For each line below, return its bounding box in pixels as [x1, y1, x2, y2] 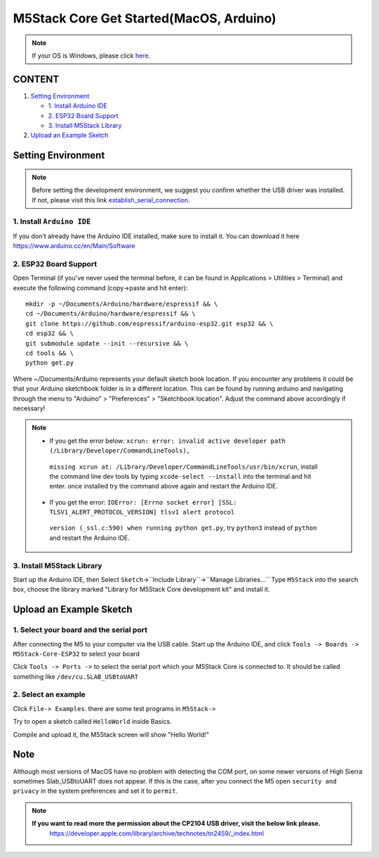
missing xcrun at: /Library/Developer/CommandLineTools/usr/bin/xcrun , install [49, 462, 319, 471]
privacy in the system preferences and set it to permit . [13, 787, 178, 795]
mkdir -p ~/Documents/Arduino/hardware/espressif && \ [25, 300, 218, 308]
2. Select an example [13, 689, 86, 699]
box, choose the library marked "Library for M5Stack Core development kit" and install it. [13, 585, 270, 594]
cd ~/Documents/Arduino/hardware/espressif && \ [25, 310, 196, 318]
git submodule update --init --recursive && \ [25, 339, 189, 347]
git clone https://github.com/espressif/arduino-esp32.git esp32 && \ [25, 320, 274, 327]
